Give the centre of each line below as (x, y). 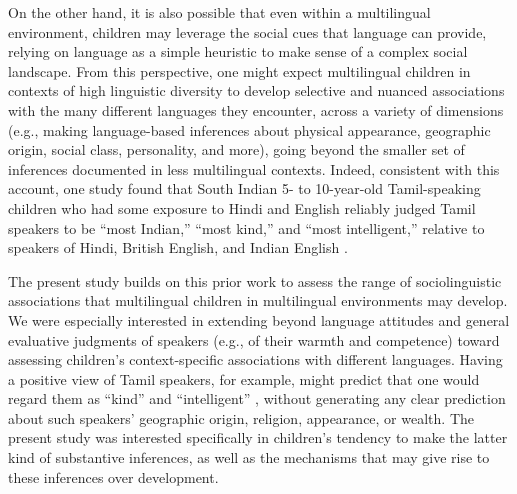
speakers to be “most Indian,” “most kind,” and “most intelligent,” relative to (246, 227)
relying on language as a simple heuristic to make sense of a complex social (238, 51)
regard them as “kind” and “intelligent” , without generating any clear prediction (257, 398)
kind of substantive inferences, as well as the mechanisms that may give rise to (249, 457)
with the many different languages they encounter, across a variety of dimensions (256, 109)
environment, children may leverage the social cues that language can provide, (247, 31)
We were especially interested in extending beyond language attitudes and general (259, 319)
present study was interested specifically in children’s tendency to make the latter (258, 437)
